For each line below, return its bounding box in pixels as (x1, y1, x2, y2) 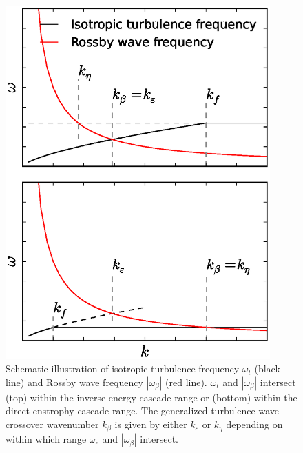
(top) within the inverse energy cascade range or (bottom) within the (6, 390, 297, 404)
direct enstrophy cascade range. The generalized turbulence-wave (6, 403, 279, 418)
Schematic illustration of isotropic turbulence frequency (6, 361, 240, 376)
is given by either (114, 417, 187, 432)
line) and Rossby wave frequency (6, 374, 143, 389)
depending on (226, 417, 283, 432)
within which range (6, 432, 87, 446)
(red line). (165, 374, 207, 389)
